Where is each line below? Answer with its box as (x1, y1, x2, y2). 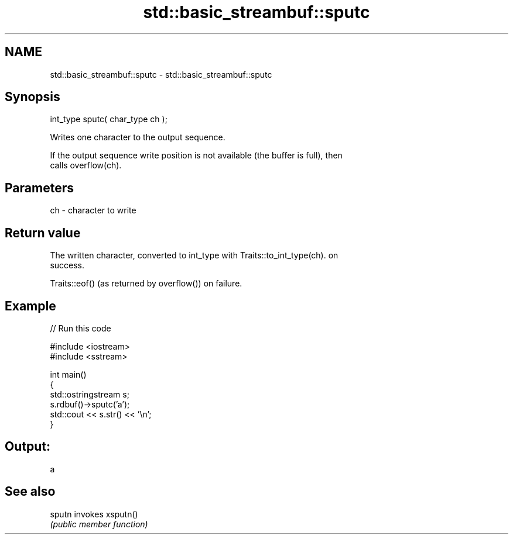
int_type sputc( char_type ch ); (50, 114, 167, 125)
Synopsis (5, 89, 60, 105)
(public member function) (50, 519, 148, 529)
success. (50, 260, 85, 271)
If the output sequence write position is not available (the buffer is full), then (50, 150, 343, 161)
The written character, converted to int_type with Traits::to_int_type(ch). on (50, 250, 338, 261)
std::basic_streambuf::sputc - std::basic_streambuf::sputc (50, 69, 272, 80)
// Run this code (50, 323, 111, 333)
